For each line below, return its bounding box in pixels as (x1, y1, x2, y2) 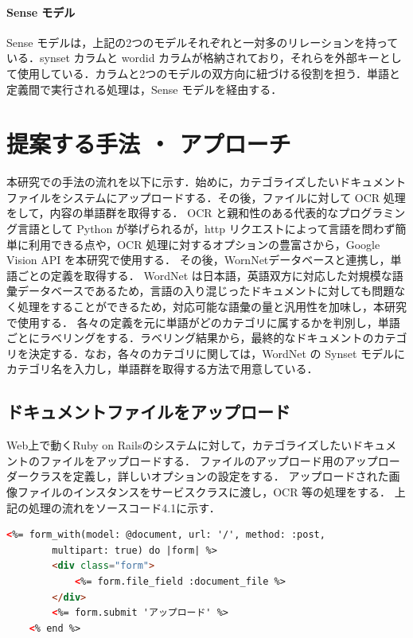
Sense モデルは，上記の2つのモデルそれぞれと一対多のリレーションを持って (6, 33, 399, 50)
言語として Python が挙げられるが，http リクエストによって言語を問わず (17, 220, 395, 237)
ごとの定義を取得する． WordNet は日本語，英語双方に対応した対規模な (17, 266, 392, 283)
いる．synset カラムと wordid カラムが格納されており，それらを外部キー (6, 49, 380, 66)
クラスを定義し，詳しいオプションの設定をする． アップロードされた (28, 468, 389, 484)
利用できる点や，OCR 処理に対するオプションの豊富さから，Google (28, 235, 380, 252)
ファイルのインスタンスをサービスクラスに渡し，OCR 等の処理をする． (17, 484, 392, 500)
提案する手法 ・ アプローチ (6, 127, 291, 160)
